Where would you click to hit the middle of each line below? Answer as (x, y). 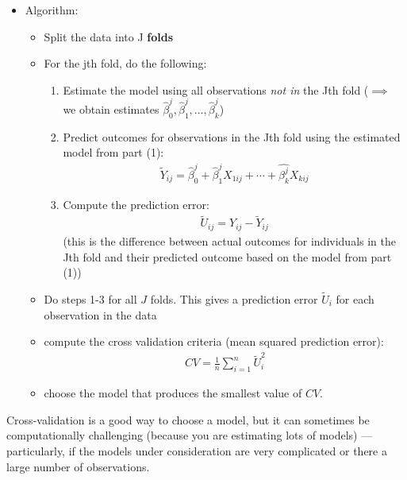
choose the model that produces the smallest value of (173, 393)
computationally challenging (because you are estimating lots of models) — (190, 435)
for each (355, 298)
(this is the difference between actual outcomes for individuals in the (229, 240)
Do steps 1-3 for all (90, 298)
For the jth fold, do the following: (125, 63)
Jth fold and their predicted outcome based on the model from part (227, 256)
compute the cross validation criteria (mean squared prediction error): (214, 341)
